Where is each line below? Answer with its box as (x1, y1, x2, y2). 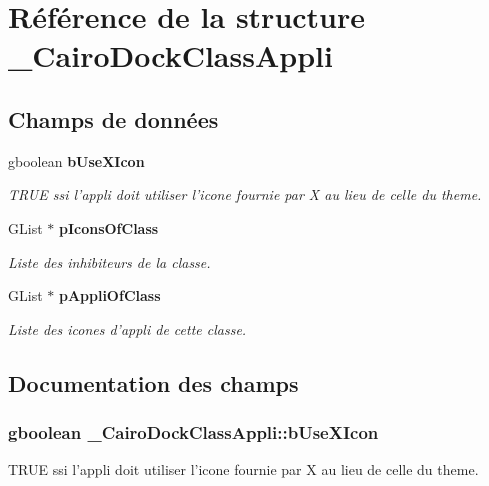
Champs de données (8, 103, 219, 134)
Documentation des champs (8, 367, 299, 398)
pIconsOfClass (58, 217, 159, 238)
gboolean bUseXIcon (8, 150, 145, 171)
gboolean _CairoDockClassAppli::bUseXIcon (8, 420, 379, 445)
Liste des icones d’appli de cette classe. (8, 318, 247, 339)
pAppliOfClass (58, 285, 161, 306)
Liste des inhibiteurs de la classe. (8, 251, 211, 272)
